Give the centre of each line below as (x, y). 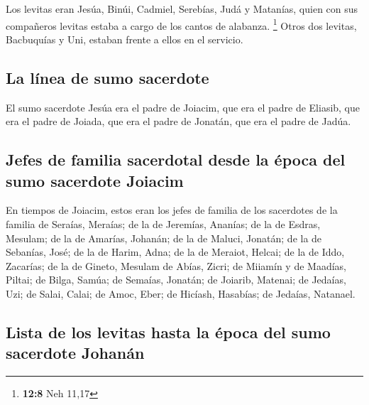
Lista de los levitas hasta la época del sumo (168, 331)
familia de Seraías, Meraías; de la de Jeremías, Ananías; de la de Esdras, (163, 224)
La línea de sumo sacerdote (108, 77)
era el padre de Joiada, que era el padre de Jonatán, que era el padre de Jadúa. (178, 121)
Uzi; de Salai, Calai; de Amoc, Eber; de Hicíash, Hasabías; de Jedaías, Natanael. (181, 293)
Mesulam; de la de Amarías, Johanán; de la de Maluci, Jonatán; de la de (164, 238)
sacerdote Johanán (75, 353)
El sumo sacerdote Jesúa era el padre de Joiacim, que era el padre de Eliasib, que (183, 107)
